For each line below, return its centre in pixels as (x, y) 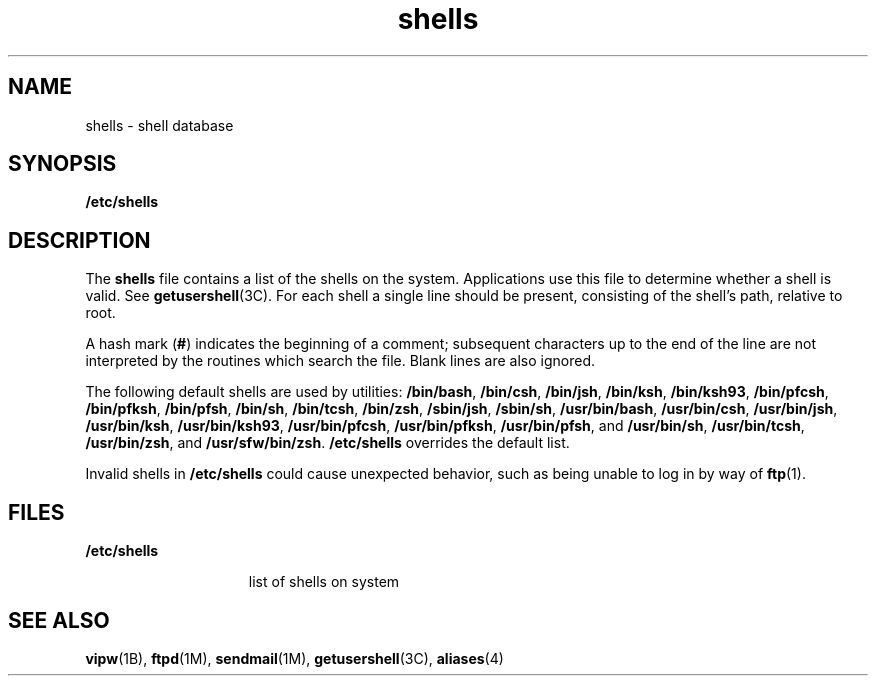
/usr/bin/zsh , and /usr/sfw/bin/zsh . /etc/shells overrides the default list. (327, 443)
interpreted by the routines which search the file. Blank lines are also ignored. (340, 361)
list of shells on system (324, 582)
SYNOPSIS (62, 164)
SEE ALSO (59, 620)
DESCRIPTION (79, 240)
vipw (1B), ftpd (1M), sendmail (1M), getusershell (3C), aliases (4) (294, 658)
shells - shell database (159, 125)
